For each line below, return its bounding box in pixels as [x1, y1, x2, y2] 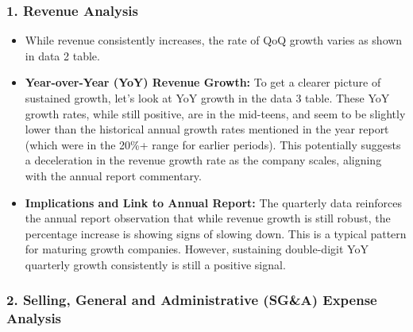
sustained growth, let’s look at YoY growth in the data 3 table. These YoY [25, 90, 390, 106]
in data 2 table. [25, 47, 100, 64]
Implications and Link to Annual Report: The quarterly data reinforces [25, 194, 402, 210]
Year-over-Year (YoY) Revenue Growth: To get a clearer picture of [25, 74, 381, 91]
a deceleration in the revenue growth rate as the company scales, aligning [25, 152, 382, 168]
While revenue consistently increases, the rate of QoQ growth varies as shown [25, 32, 403, 48]
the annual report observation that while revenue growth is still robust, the [25, 210, 391, 226]
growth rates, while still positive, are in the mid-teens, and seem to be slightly [25, 105, 406, 122]
